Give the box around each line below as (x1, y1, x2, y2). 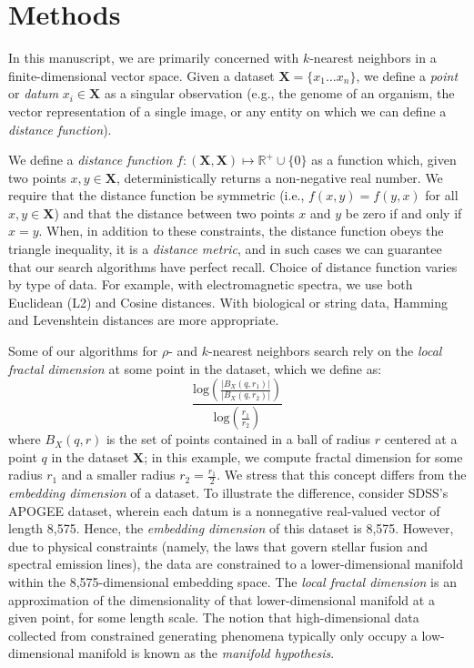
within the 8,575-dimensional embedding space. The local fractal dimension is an (8, 572, 457, 592)
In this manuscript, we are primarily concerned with (8, 48, 299, 67)
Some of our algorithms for (8, 341, 158, 360)
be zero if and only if (345, 203, 462, 222)
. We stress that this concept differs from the (217, 465, 467, 484)
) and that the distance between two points (54, 203, 295, 222)
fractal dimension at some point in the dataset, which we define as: (8, 359, 382, 378)
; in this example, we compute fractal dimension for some (144, 447, 463, 466)
